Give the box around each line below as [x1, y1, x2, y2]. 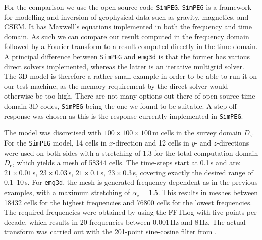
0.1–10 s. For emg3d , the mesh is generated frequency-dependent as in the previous [4, 177, 258, 187]
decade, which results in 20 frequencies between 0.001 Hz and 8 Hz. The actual [4, 216, 246, 227]
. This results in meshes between [158, 187, 258, 198]
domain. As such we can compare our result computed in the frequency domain [4, 31, 249, 41]
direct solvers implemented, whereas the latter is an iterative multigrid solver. [4, 61, 244, 71]
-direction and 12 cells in [113, 137, 189, 148]
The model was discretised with [4, 127, 102, 138]
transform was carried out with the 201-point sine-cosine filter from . [4, 226, 217, 237]
